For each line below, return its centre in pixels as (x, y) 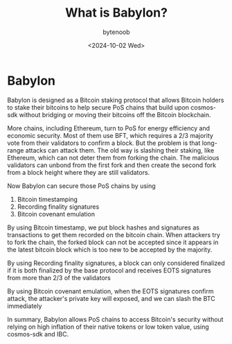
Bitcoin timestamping (47, 199)
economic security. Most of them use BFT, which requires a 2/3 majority (110, 135)
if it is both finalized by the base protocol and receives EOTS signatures (109, 270)
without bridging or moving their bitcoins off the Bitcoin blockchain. (115, 114)
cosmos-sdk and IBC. (38, 334)
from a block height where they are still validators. (79, 172)
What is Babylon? (116, 13)
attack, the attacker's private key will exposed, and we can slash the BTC (111, 298)
